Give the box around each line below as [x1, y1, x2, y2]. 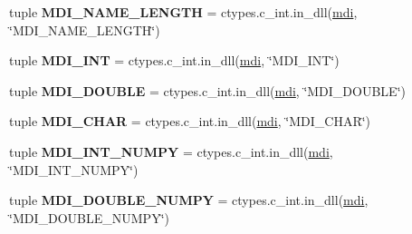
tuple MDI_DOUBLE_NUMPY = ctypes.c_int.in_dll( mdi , [9, 190, 369, 210]
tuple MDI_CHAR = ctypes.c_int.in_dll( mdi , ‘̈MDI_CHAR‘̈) [9, 112, 371, 131]
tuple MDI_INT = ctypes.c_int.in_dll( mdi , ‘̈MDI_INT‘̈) [9, 51, 340, 70]
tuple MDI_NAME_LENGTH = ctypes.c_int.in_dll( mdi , [9, 3, 358, 21]
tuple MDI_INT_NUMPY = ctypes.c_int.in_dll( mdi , [9, 141, 333, 161]
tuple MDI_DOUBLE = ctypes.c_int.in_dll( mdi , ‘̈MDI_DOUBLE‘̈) [9, 81, 406, 100]
